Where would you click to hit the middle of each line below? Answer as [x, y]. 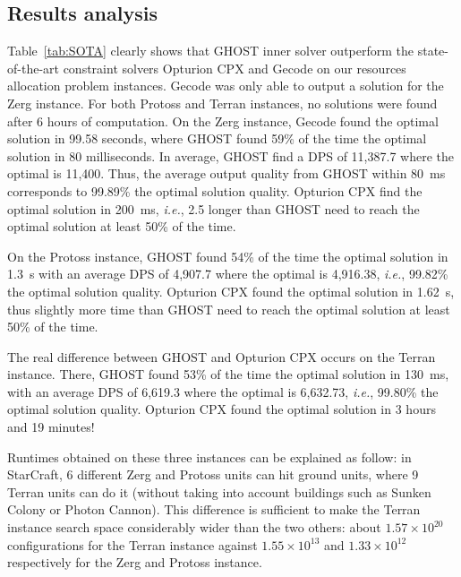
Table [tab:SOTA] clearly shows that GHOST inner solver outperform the [211, 51]
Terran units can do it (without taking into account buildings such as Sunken [219, 491]
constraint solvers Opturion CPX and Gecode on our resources [235, 68]
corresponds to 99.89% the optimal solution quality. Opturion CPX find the [215, 190]
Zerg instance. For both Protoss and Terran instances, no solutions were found [222, 103]
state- [433, 51]
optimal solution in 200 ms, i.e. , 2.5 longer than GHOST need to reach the [213, 208]
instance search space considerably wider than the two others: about [194, 527]
